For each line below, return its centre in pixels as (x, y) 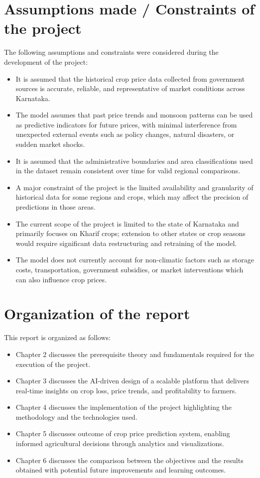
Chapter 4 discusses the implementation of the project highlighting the (124, 407)
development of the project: (46, 61)
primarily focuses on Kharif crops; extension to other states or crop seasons (130, 233)
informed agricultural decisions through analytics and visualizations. (120, 443)
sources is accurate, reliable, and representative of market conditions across (130, 88)
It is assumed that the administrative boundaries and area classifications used (134, 161)
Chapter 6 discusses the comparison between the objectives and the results (130, 460)
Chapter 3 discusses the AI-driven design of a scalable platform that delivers (132, 381)
